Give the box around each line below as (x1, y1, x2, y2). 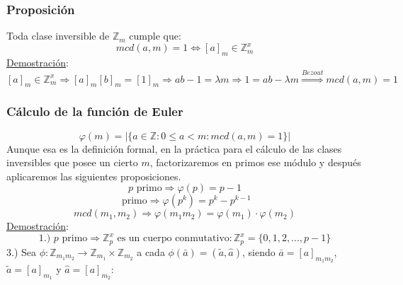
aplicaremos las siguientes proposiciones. (6, 168, 181, 183)
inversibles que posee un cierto (6, 155, 138, 170)
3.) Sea (6, 244, 36, 259)
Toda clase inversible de (6, 28, 110, 43)
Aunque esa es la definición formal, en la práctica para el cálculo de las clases (6, 141, 342, 156)
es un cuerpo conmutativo (117, 233, 229, 244)
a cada (137, 244, 165, 259)
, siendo (242, 244, 276, 259)
